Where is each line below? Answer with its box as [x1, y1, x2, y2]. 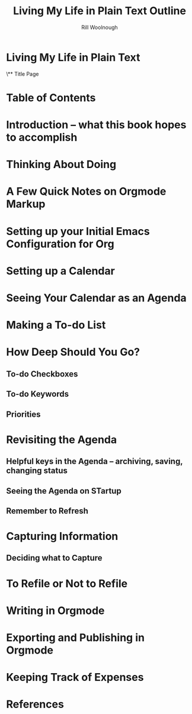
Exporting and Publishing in [6, 631, 145, 645]
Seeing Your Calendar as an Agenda [6, 291, 187, 304]
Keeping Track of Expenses [6, 671, 144, 684]
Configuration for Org [6, 237, 114, 250]
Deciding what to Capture [6, 553, 103, 563]
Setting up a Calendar [6, 264, 116, 278]
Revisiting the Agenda [6, 433, 117, 446]
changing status [6, 466, 68, 476]
